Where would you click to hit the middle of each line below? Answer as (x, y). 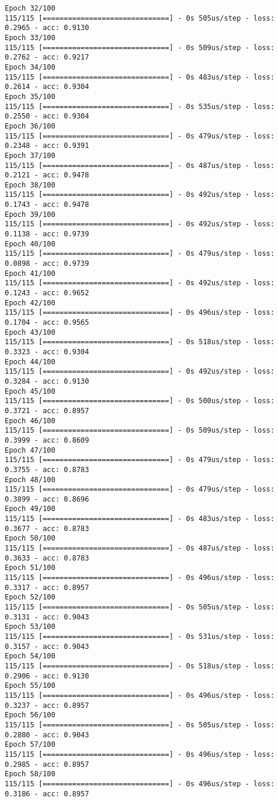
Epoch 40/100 (30, 244)
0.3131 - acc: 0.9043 (47, 617)
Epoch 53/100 (30, 627)
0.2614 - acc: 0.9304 (47, 87)
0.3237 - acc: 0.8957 (47, 705)
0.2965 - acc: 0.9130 (47, 28)
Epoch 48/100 (30, 479)
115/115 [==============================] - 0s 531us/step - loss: (140, 637)
